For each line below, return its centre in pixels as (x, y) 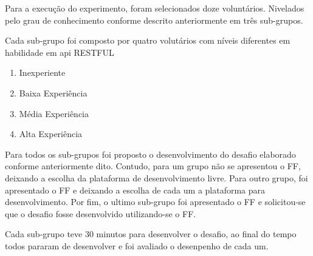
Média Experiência (54, 113)
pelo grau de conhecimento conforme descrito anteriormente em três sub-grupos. (154, 20)
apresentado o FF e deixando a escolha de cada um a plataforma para (135, 190)
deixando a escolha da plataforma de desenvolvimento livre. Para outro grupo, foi (156, 177)
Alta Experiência (51, 134)
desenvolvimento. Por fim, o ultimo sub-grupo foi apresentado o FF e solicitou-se (155, 202)
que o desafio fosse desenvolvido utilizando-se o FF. (101, 213)
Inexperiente (42, 72)
